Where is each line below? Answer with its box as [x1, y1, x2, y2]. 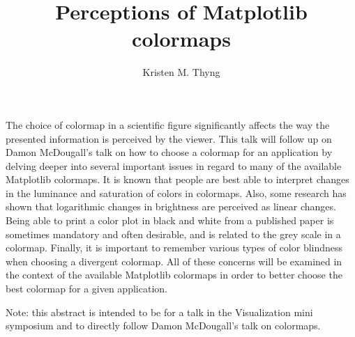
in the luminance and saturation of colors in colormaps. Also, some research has [6, 185, 347, 200]
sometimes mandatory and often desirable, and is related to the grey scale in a [6, 226, 341, 241]
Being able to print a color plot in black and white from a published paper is [6, 213, 334, 228]
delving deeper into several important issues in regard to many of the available [6, 158, 342, 173]
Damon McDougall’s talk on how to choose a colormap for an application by [6, 145, 333, 159]
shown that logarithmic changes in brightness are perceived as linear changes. [6, 199, 336, 214]
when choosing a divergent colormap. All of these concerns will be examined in [6, 253, 342, 268]
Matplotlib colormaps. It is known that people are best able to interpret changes [6, 172, 349, 187]
